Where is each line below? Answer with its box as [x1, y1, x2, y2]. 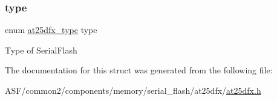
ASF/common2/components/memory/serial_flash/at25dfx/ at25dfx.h [5, 84, 261, 96]
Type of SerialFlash [5, 43, 77, 56]
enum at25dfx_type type [5, 23, 97, 36]
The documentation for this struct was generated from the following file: [5, 64, 273, 76]
